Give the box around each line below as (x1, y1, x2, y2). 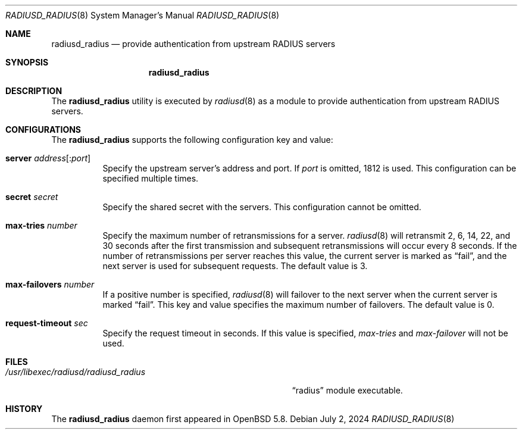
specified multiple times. (102, 173, 199, 183)
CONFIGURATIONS (5, 124, 82, 135)
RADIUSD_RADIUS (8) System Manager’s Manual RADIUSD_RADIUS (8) (5, 10, 280, 20)
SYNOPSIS (5, 57, 49, 67)
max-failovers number (5, 279, 95, 289)
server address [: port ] (5, 153, 91, 163)
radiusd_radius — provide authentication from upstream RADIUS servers (51, 39, 336, 49)
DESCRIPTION (5, 86, 62, 96)
